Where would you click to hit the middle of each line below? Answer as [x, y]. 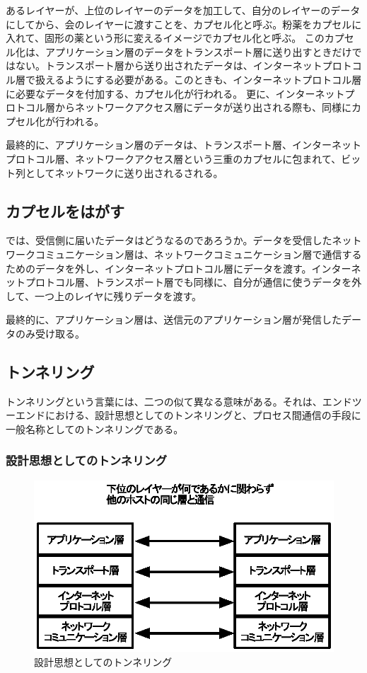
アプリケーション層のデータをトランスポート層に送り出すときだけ [198, 51]
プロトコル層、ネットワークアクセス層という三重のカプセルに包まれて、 [174, 158]
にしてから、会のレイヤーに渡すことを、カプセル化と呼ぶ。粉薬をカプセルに [184, 24]
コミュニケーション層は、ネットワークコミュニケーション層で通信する [198, 254]
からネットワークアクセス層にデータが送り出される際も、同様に [203, 107]
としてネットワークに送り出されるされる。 [124, 172]
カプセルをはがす [65, 211]
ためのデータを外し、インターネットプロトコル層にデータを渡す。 [159, 268]
